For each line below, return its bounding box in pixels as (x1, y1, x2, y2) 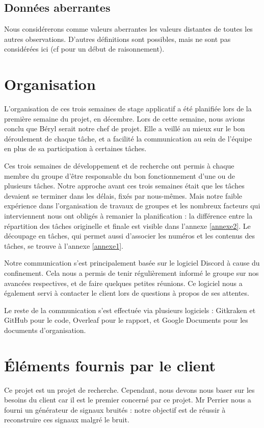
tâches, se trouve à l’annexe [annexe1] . (4, 240, 123, 251)
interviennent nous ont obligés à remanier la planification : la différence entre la (4, 210, 253, 221)
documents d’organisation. (4, 324, 86, 335)
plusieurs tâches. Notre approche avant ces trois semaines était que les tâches (4, 180, 245, 191)
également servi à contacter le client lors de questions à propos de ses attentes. (4, 288, 249, 298)
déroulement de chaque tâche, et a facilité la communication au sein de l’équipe (4, 133, 252, 144)
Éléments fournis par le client (4, 354, 216, 375)
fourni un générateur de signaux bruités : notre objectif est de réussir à (4, 404, 226, 415)
